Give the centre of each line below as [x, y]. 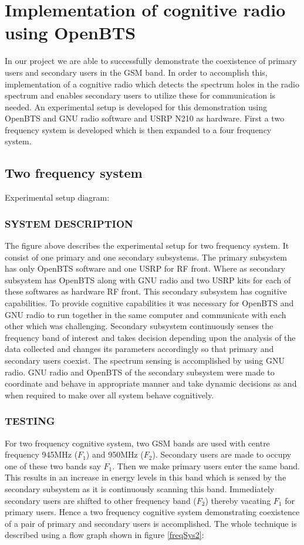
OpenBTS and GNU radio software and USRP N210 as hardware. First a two [145, 118]
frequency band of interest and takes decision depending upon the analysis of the [150, 337]
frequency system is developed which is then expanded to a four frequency [138, 129]
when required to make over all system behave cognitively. [109, 395]
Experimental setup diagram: [57, 197]
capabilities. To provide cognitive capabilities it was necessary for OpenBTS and [149, 303]
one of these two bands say [53, 466]
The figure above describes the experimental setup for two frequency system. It [147, 246]
